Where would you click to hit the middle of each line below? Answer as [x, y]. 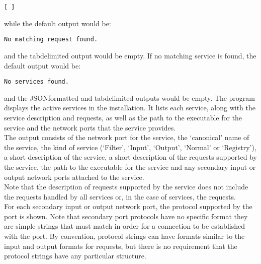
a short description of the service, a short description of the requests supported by [130, 157]
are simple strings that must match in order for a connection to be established [124, 226]
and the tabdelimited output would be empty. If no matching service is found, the [130, 55]
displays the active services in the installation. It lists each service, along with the [130, 108]
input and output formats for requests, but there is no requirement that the [121, 246]
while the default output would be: [58, 23]
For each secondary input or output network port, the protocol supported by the [128, 206]
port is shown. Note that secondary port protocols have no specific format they [126, 216]
